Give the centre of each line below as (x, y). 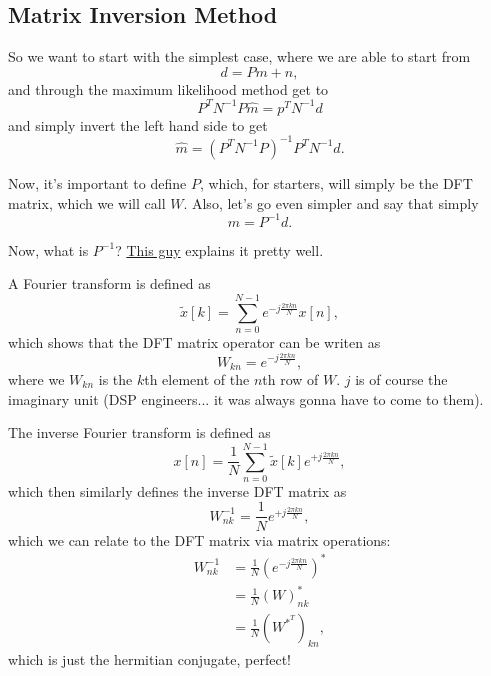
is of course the (401, 378)
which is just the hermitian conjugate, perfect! (149, 658)
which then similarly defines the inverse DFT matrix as (177, 490)
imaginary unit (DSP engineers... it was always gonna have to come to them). (246, 398)
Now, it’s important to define (97, 182)
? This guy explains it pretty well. (219, 249)
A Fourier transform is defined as (109, 283)
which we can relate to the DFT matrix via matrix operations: (199, 539)
